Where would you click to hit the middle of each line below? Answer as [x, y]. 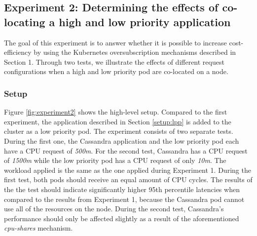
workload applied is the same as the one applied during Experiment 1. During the [128, 170]
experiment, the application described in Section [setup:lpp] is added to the [118, 121]
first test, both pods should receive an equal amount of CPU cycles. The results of [128, 179]
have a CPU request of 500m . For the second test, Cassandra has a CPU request [126, 150]
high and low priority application [145, 21]
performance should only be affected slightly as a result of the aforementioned [122, 218]
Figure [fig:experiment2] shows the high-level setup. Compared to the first [116, 112]
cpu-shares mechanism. [38, 228]
